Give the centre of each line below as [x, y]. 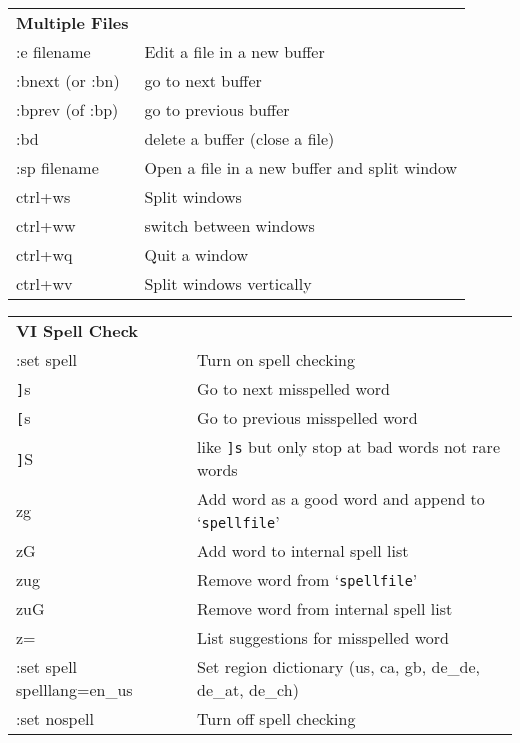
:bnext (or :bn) [68, 80]
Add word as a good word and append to [341, 498]
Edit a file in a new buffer [234, 51]
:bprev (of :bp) [67, 109]
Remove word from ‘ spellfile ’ [307, 579]
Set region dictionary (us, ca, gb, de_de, [338, 666]
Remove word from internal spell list [325, 608]
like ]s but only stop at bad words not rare [348, 446]
